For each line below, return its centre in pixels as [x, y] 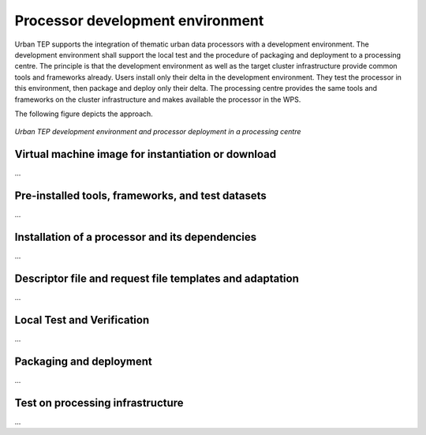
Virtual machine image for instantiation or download [145, 154]
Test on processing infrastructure [99, 403]
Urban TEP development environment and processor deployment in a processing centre [158, 132]
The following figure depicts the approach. [84, 114]
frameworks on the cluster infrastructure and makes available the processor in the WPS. [158, 99]
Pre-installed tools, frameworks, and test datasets [141, 196]
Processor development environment [139, 21]
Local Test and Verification [82, 320]
